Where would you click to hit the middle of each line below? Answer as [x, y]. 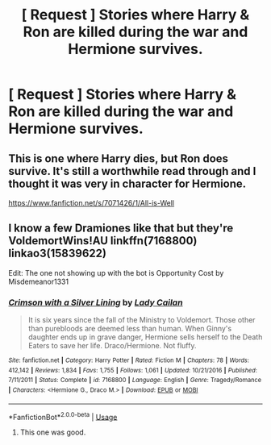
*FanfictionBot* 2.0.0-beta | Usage [63, 416]
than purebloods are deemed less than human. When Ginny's [130, 329]
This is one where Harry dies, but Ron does [118, 158]
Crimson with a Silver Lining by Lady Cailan [96, 302]
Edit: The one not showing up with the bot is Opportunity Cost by [116, 272]
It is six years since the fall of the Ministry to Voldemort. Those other [142, 320]
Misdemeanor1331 [39, 281]
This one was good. [53, 432]
